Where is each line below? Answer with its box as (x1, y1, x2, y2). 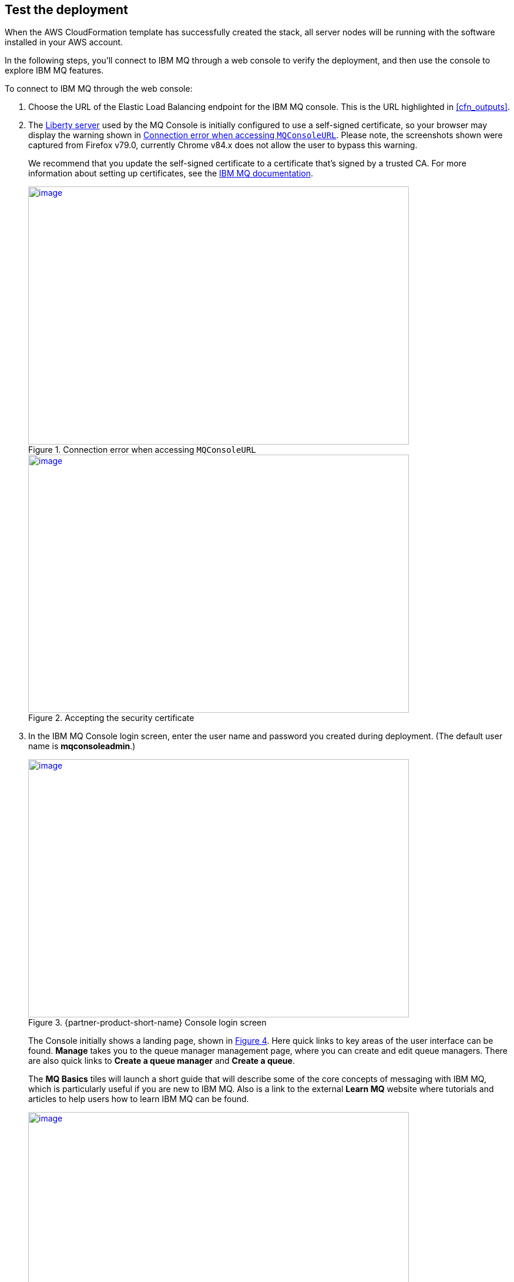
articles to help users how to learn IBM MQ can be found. (28, 1094, 249, 1104)
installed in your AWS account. (5, 37, 123, 48)
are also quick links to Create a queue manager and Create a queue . (28, 1056, 295, 1066)
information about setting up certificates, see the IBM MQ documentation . (28, 168, 314, 179)
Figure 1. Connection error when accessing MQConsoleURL (28, 445, 256, 455)
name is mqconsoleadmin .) (28, 741, 136, 752)
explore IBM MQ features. (5, 65, 104, 76)
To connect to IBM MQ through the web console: (5, 84, 193, 94)
